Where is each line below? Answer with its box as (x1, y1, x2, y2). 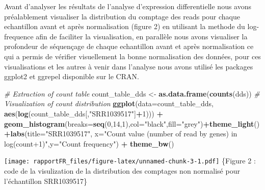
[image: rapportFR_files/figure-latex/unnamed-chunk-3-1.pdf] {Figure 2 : (4, 155, 256, 166)
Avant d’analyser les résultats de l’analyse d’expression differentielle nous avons (4, 1, 251, 11)
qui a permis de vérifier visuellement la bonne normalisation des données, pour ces (4, 51, 261, 61)
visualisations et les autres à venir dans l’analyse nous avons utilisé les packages (4, 61, 253, 72)
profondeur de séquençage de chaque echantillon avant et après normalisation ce (4, 41, 254, 52)
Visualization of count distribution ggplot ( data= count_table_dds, (4, 98, 214, 109)
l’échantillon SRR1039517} (4, 175, 87, 186)
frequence (4, 31, 34, 41)
